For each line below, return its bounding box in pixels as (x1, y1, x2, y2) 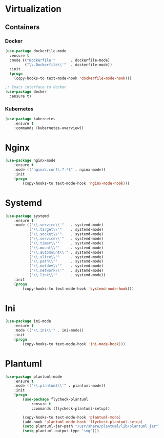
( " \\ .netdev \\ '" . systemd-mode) (29, 263, 104, 268)
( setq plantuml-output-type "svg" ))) (22, 429, 99, 434)
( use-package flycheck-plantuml (22, 397, 89, 402)
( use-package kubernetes (5, 116, 56, 121)
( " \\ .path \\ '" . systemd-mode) (29, 259, 104, 264)
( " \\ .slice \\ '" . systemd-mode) (29, 254, 104, 260)
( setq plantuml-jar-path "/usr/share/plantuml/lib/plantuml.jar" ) (22, 424, 161, 429)
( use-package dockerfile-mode (5, 48, 67, 53)
